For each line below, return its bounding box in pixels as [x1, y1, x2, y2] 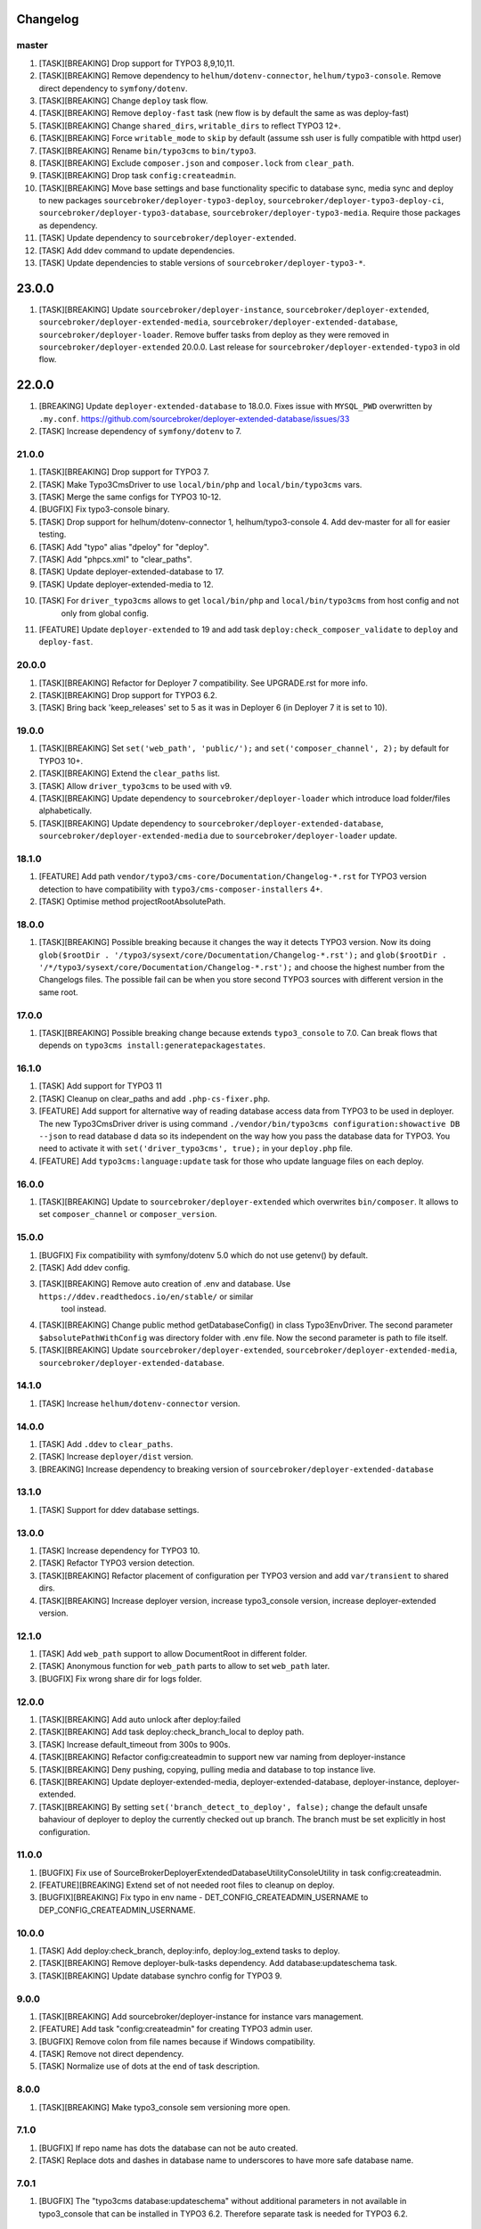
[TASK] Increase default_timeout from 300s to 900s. [38, 1739, 231, 1749]
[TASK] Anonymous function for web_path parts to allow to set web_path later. [38, 1661, 330, 1672]
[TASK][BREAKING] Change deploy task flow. [38, 95, 208, 106]
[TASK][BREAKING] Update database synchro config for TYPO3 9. [38, 1970, 282, 1981]
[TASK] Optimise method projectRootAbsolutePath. [38, 896, 226, 907]
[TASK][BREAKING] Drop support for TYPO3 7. [38, 466, 209, 477]
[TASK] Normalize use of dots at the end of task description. [38, 2060, 260, 2072]
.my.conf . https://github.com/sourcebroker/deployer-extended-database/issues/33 [38, 413, 350, 424]
